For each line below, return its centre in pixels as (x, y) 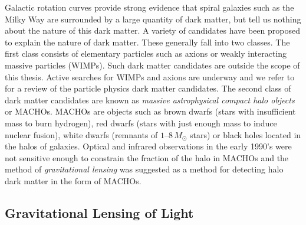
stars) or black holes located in (246, 134)
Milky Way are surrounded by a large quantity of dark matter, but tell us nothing (153, 19)
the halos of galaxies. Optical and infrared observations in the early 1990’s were (148, 146)
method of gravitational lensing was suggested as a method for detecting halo (144, 169)
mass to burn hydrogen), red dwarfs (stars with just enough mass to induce (141, 123)
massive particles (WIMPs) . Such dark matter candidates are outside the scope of (152, 65)
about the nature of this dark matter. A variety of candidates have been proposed (152, 30)
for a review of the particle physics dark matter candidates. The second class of (148, 88)
